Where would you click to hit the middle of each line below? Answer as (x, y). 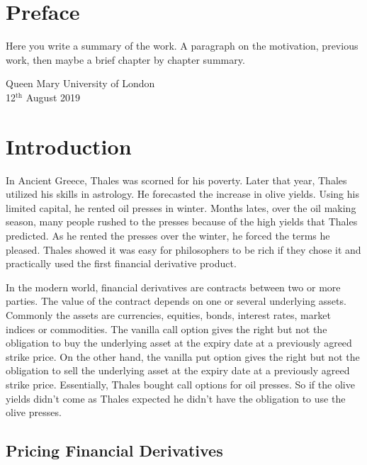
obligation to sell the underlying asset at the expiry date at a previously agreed (178, 370)
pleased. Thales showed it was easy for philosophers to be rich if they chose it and (183, 249)
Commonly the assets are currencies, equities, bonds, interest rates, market (168, 314)
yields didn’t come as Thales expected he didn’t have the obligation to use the (176, 398)
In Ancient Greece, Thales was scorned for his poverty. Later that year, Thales (176, 180)
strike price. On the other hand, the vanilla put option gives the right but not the (183, 356)
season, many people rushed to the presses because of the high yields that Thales (182, 222)
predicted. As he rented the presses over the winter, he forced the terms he (168, 235)
